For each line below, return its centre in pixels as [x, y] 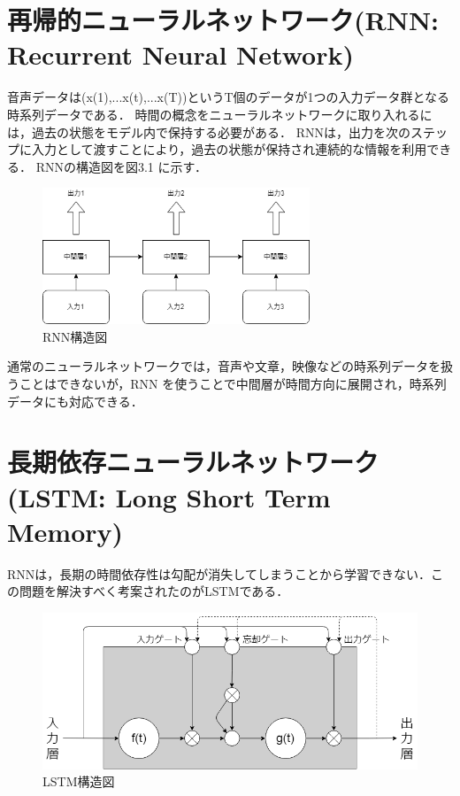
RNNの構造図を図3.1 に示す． [121, 166]
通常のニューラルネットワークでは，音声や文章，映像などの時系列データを [224, 366]
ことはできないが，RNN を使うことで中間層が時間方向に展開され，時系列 [233, 384]
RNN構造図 [75, 336]
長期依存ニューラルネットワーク [193, 462]
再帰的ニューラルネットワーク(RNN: [223, 20]
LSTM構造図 [79, 781]
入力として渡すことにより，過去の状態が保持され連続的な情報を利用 [229, 149]
